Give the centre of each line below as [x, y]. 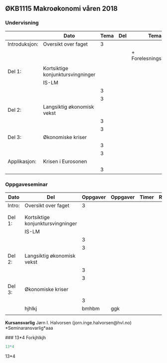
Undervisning [22, 23]
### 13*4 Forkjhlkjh [26, 337]
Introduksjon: [23, 44]
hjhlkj [31, 308]
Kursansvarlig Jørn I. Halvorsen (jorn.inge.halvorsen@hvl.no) [68, 322]
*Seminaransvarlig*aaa [29, 328]
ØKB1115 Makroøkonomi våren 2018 [61, 9]
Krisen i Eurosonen [65, 161]
